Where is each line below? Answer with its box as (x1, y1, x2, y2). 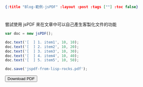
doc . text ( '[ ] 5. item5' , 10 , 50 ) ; (5, 58, 79, 63)
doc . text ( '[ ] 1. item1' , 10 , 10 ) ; (5, 40, 79, 44)
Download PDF (7, 76, 35, 82)
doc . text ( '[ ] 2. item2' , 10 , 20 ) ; (5, 44, 79, 49)
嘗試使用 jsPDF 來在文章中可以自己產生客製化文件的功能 (5, 22, 117, 28)
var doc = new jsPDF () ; (5, 31, 53, 36)
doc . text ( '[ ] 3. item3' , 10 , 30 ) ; (5, 49, 79, 54)
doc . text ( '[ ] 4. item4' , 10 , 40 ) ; (5, 53, 79, 58)
